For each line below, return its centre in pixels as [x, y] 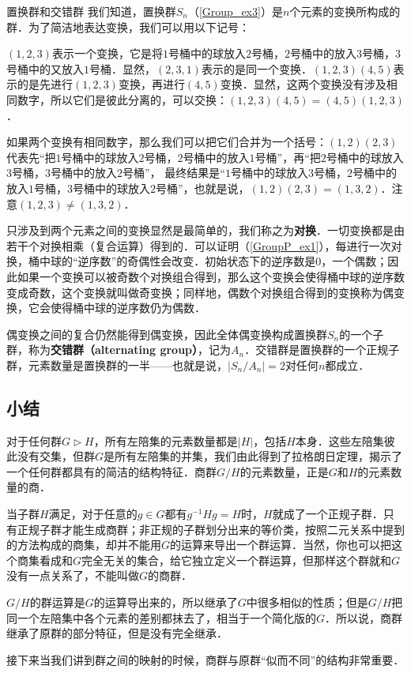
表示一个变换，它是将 [107, 53]
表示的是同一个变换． [256, 68]
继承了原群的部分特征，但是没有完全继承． [117, 633]
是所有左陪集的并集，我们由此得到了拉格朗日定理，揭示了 [253, 456]
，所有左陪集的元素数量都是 [166, 440]
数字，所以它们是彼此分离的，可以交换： [122, 99]
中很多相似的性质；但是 [307, 602]
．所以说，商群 [364, 617]
